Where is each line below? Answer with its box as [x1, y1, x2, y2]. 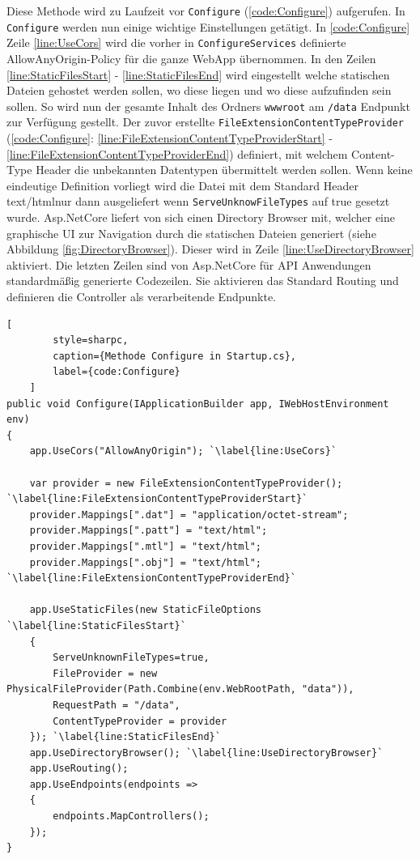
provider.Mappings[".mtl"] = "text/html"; [29, 540, 261, 552]
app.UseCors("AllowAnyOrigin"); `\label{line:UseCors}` [29, 445, 337, 457]
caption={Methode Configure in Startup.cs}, [53, 350, 296, 362]
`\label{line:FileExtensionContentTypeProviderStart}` [6, 493, 308, 505]
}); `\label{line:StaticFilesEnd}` [29, 731, 221, 743]
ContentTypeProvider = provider [53, 715, 227, 727]
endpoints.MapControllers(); [53, 810, 210, 823]
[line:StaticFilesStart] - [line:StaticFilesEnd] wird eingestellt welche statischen [6, 66, 390, 83]
